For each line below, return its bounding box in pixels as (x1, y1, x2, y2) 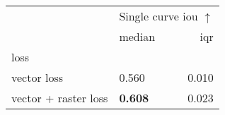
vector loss (11, 69, 64, 85)
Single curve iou (119, 8, 198, 24)
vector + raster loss (11, 90, 108, 106)
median (119, 28, 156, 44)
